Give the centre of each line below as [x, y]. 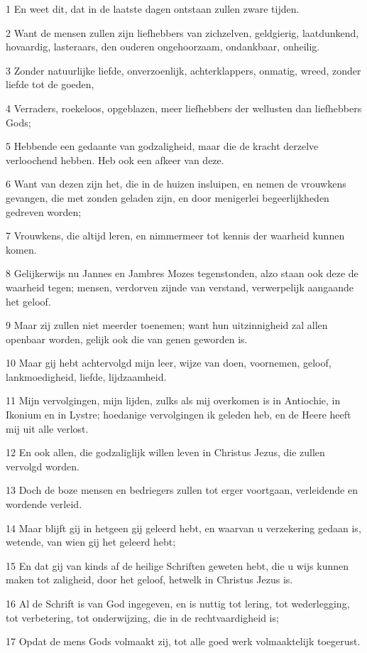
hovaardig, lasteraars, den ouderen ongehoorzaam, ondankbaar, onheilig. [163, 47]
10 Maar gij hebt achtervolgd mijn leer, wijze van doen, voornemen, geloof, [169, 363]
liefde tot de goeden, [50, 84]
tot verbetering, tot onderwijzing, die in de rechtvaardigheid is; [142, 617]
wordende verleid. [44, 504]
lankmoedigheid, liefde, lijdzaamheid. [86, 376]
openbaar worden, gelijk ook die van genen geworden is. [127, 339]
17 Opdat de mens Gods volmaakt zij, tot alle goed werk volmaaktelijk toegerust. [183, 641]
